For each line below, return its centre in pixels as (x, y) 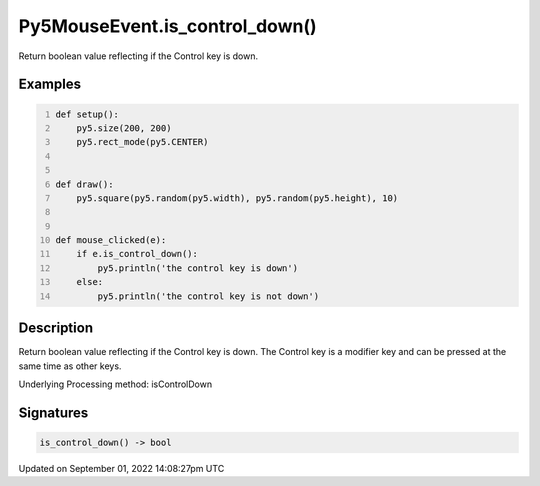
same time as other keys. (70, 366)
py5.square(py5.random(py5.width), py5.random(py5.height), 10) (237, 198)
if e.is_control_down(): (137, 254)
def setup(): (87, 114)
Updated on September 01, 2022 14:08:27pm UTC (121, 468)
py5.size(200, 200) (124, 128)
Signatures (53, 412)
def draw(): (84, 184)
